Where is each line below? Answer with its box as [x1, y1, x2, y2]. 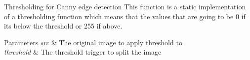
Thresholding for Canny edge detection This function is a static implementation [4, 1, 246, 11]
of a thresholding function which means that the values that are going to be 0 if [4, 11, 246, 21]
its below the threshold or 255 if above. [4, 21, 123, 31]
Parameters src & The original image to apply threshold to [4, 37, 182, 47]
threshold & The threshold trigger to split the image [4, 47, 162, 57]
